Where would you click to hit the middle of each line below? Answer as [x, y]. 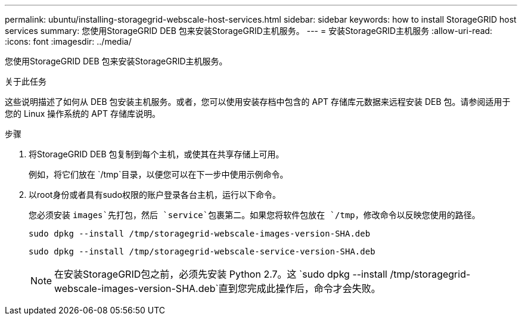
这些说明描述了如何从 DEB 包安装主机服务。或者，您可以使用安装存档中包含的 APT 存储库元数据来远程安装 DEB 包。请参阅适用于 [258, 102]
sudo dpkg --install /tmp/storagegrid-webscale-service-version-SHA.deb [202, 251]
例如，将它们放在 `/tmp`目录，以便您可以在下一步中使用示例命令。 [159, 174]
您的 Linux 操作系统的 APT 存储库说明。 [83, 114]
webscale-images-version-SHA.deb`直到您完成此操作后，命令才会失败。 [218, 288]
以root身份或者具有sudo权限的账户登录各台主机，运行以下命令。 [155, 195]
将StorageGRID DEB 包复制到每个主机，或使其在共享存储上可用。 [156, 154]
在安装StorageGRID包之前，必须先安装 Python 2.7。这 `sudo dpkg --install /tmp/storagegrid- [262, 274]
